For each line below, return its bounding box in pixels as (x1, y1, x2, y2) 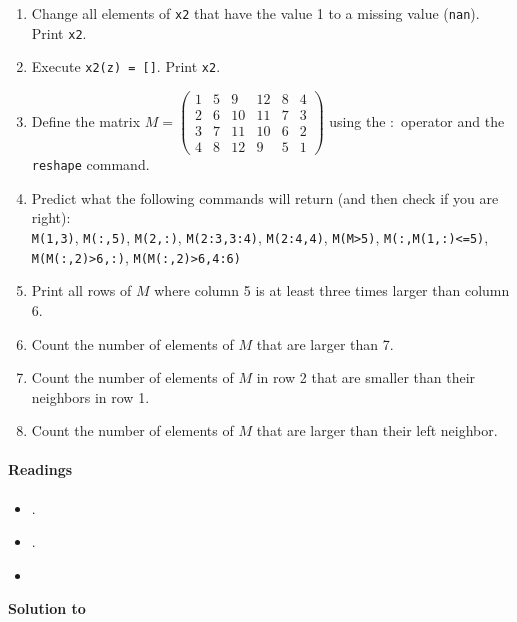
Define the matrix (31, 110, 141, 131)
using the (329, 110, 386, 131)
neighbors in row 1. (31, 386, 150, 407)
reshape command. (31, 154, 150, 175)
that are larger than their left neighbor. (256, 420, 498, 441)
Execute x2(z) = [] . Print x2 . (31, 56, 221, 77)
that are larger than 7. (256, 333, 394, 354)
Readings (8, 459, 73, 480)
